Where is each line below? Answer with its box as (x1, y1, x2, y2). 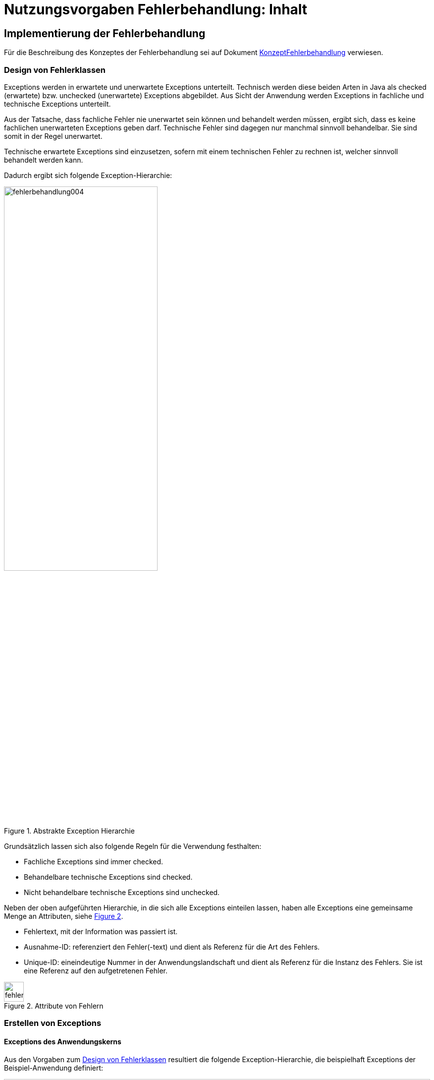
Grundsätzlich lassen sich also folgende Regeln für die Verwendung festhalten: (4, 842, 262, 851)
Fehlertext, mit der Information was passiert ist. (24, 927, 178, 936)
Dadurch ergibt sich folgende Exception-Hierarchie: (4, 171, 172, 180)
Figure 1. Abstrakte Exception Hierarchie (4, 827, 135, 836)
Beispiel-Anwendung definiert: (4, 1063, 104, 1072)
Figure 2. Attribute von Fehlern (4, 1002, 104, 1011)
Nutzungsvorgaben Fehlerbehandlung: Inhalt (4, 1, 308, 18)
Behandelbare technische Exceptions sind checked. (24, 873, 193, 882)
